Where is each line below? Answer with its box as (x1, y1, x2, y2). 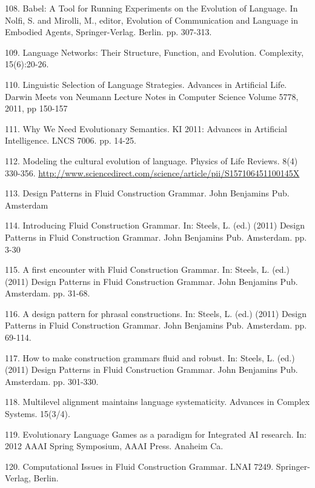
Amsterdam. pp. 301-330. (5, 375, 99, 387)
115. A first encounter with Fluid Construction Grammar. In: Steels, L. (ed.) (5, 263, 290, 276)
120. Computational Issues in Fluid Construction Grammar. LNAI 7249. (5, 460, 274, 472)
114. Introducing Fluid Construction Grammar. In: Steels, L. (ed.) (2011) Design (5, 219, 305, 232)
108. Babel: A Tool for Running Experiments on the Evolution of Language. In (5, 2, 298, 14)
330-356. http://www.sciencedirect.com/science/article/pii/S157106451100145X (5, 166, 300, 179)
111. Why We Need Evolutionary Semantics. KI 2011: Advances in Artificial (5, 122, 287, 135)
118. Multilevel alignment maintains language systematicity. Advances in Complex (5, 395, 310, 408)
